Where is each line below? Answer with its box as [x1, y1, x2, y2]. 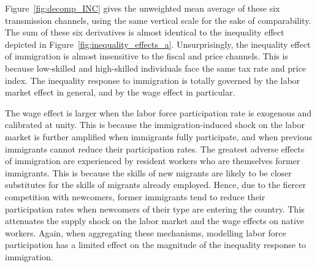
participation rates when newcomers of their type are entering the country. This [5, 202, 305, 215]
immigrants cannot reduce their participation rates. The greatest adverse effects [5, 142, 305, 155]
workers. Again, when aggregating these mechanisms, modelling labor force [5, 226, 286, 239]
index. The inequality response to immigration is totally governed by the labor [5, 73, 300, 86]
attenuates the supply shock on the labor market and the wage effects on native [5, 214, 305, 227]
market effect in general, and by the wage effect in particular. [5, 86, 235, 99]
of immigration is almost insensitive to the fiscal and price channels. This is [5, 50, 288, 62]
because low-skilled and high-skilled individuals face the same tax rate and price [5, 61, 306, 74]
